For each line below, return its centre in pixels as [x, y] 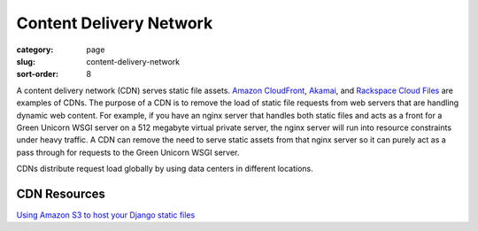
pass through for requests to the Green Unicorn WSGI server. [128, 152]
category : [35, 50]
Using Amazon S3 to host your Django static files [106, 215]
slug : [26, 61]
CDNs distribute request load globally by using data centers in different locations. [165, 169]
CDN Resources [61, 193]
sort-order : [38, 74]
